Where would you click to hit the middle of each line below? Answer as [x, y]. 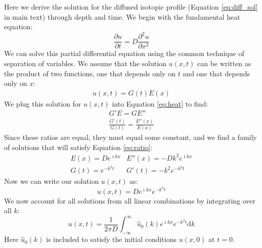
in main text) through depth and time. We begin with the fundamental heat [122, 16]
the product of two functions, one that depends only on [90, 73]
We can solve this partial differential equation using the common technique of [124, 53]
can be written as [224, 63]
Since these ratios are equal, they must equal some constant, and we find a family [130, 137]
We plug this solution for [43, 103]
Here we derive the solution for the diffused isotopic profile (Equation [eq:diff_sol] [131, 7]
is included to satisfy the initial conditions [112, 239]
